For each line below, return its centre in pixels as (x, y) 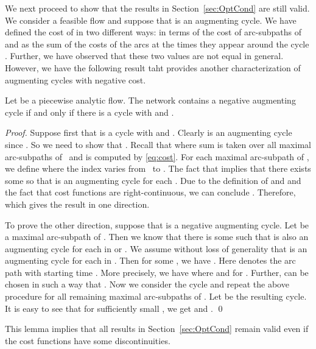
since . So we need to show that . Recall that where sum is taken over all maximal (158, 144)
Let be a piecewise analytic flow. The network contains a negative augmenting (150, 100)
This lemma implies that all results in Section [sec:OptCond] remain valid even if (157, 329)
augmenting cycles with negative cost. (75, 79)
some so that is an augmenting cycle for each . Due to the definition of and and (153, 180)
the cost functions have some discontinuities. (88, 340)
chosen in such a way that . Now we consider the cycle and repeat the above (147, 284)
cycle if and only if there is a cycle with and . (90, 112)
